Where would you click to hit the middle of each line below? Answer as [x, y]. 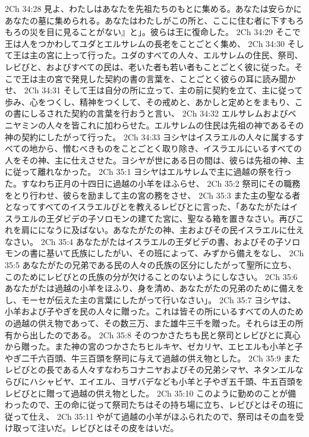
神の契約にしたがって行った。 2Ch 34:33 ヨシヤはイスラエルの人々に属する [150, 136]
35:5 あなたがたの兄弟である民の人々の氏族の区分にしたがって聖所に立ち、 [151, 265]
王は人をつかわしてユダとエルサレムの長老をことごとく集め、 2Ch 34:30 [145, 43]
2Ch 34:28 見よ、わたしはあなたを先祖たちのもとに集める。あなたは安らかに [153, 8]
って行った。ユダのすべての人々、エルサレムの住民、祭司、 [187, 55]
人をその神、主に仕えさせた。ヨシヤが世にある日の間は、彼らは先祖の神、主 [154, 160]
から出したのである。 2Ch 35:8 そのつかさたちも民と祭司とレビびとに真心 [157, 334]
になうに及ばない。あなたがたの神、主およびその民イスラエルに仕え [171, 230]
